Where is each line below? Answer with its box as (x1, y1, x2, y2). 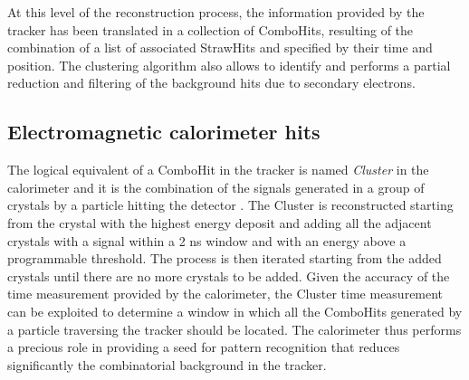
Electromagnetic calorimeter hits (7, 118, 321, 146)
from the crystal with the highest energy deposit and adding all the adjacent (7, 213, 432, 232)
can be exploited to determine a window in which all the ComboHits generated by (7, 301, 463, 320)
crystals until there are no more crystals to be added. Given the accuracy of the (7, 266, 450, 285)
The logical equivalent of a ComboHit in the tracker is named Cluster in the (7, 160, 429, 179)
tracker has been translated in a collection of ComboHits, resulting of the (7, 20, 414, 39)
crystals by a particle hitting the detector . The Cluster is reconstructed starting (7, 195, 454, 214)
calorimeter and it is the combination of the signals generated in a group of (7, 177, 425, 196)
